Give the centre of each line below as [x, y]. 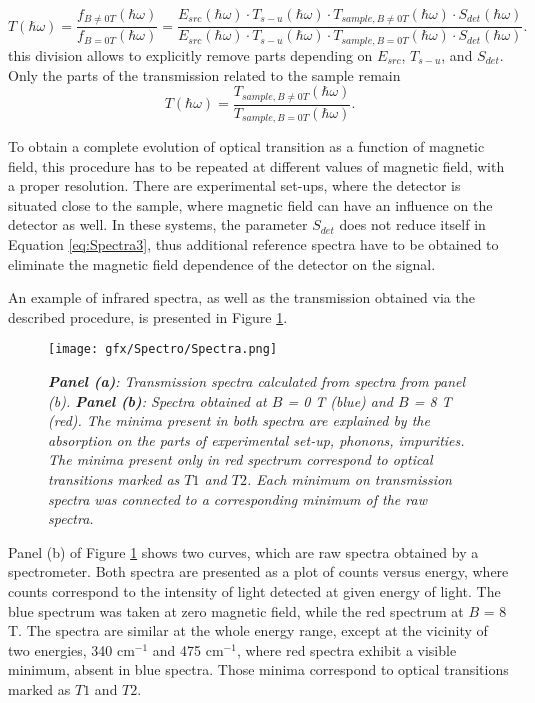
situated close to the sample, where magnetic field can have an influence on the [250, 204]
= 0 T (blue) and [340, 400]
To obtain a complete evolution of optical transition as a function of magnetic [246, 146]
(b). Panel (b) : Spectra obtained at [157, 400]
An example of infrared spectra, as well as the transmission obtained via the [241, 297]
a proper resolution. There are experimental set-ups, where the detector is [234, 185]
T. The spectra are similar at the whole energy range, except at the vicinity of [248, 630]
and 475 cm [188, 649]
